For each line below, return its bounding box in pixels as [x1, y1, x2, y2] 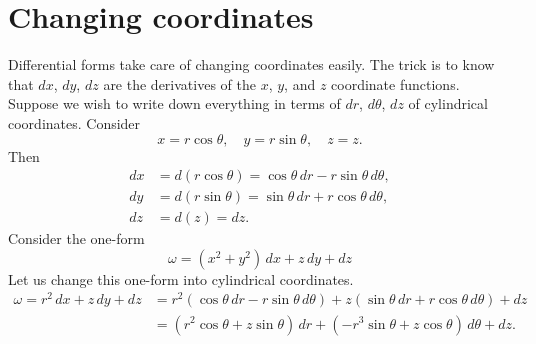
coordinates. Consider [8, 112, 141, 133]
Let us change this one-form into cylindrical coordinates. [8, 268, 354, 289]
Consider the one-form [8, 228, 145, 249]
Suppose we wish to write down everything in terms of [8, 93, 341, 114]
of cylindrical [408, 93, 488, 114]
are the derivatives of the [103, 73, 256, 94]
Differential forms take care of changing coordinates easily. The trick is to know [8, 54, 495, 75]
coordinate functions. [331, 73, 460, 94]
